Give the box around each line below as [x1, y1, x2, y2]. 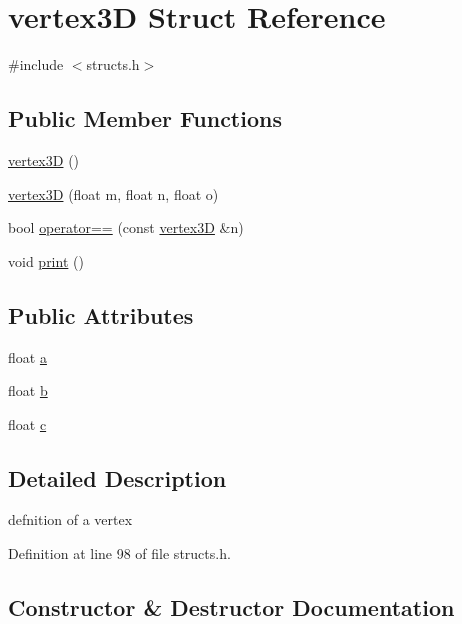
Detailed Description [8, 462, 227, 493]
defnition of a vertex [8, 509, 133, 530]
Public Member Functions [8, 103, 282, 134]
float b [8, 380, 48, 401]
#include [8, 54, 64, 75]
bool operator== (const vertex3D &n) [8, 217, 244, 238]
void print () [8, 250, 84, 271]
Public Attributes [8, 299, 194, 330]
